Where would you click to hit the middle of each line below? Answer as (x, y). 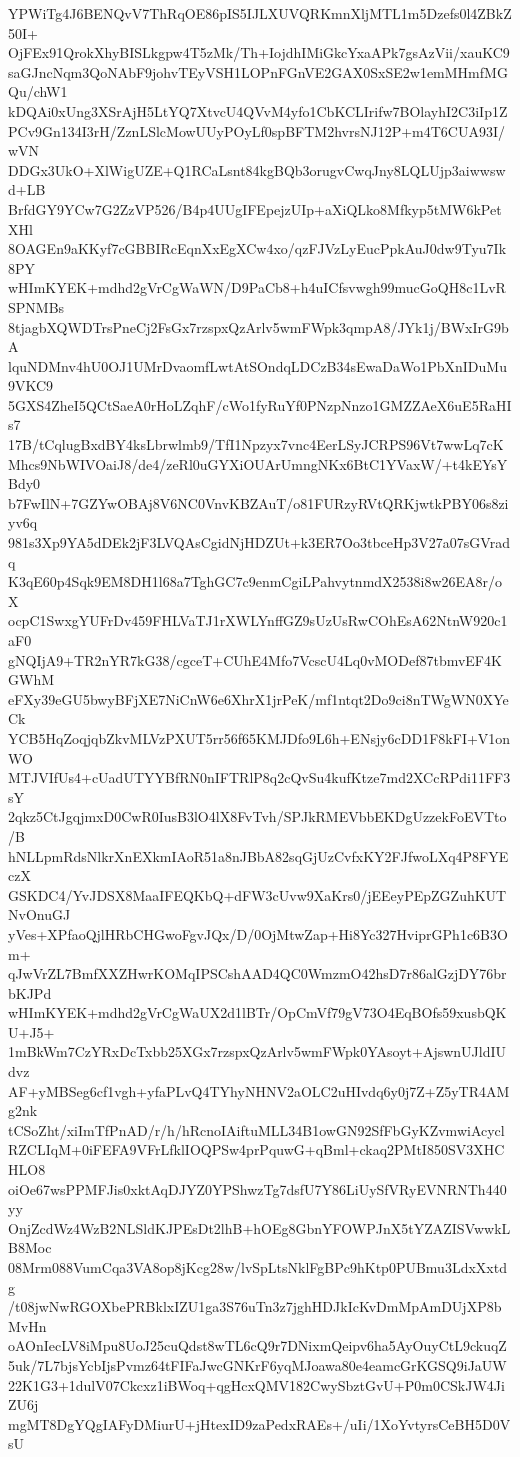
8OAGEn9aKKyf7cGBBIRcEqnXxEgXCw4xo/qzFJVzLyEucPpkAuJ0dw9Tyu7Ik (257, 248)
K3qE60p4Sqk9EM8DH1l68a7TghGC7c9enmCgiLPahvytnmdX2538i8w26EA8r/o (255, 581)
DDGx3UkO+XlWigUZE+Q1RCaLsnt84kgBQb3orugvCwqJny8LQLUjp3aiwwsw (257, 169)
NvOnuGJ (39, 914)
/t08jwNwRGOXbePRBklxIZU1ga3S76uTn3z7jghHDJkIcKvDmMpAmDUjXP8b (255, 1306)
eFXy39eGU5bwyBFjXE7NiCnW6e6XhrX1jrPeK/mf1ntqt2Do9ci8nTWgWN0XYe (258, 698)
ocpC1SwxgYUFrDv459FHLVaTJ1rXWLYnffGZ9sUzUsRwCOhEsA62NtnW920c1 (258, 620)
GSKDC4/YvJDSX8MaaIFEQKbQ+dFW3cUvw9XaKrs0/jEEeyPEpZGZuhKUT (257, 894)
